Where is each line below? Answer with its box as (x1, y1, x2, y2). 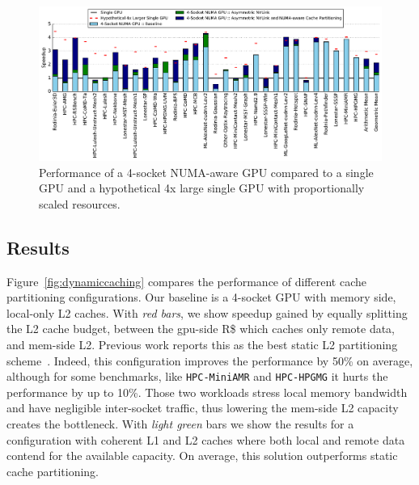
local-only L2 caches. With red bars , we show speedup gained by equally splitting (6, 304, 408, 321)
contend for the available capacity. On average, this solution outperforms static (6, 447, 398, 464)
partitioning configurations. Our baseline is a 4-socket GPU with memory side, (6, 289, 396, 306)
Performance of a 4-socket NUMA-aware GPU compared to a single (39, 163, 374, 180)
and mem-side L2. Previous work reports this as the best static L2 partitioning (6, 336, 398, 353)
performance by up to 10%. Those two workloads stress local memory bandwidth (6, 383, 408, 400)
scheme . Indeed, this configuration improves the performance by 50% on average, (6, 352, 413, 369)
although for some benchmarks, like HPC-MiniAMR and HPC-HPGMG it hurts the (6, 368, 388, 385)
